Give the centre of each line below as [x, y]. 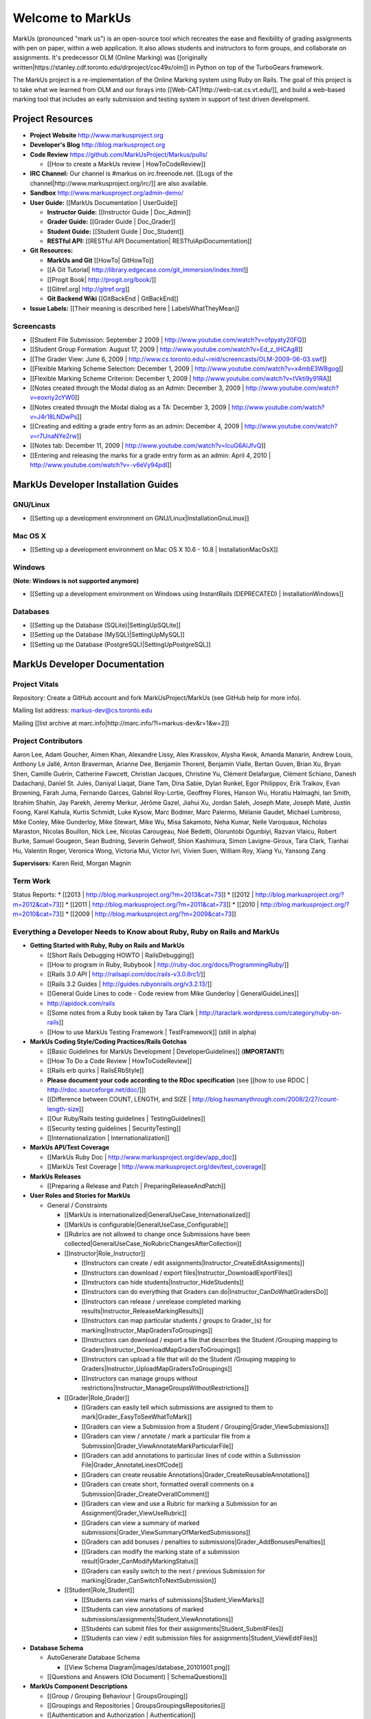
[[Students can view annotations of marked [143, 1610]
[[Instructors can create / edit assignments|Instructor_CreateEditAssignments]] [193, 1263]
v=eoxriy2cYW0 [53, 397]
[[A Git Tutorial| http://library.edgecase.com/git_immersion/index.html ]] [148, 270]
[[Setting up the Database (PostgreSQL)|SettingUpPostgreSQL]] [120, 644]
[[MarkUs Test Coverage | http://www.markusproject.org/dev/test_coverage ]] [157, 1167]
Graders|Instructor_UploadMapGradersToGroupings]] [157, 1369]
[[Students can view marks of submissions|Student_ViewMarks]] [173, 1599]
